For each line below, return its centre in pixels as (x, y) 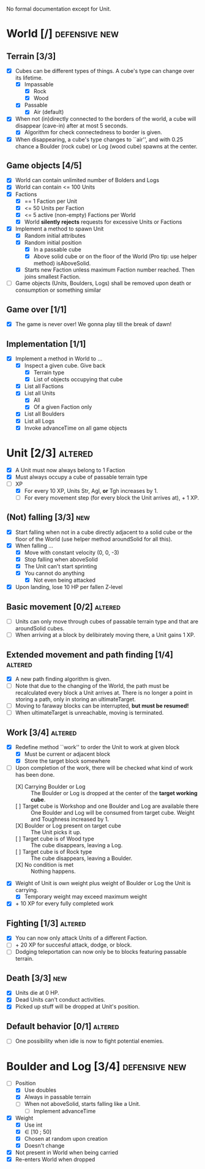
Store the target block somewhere (67, 761)
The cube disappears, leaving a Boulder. (81, 858)
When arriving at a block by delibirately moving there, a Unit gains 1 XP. (105, 635)
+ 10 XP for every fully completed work (64, 904)
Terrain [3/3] (31, 56)
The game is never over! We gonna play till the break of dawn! (93, 324)
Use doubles (40, 1090)
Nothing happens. (53, 871)
